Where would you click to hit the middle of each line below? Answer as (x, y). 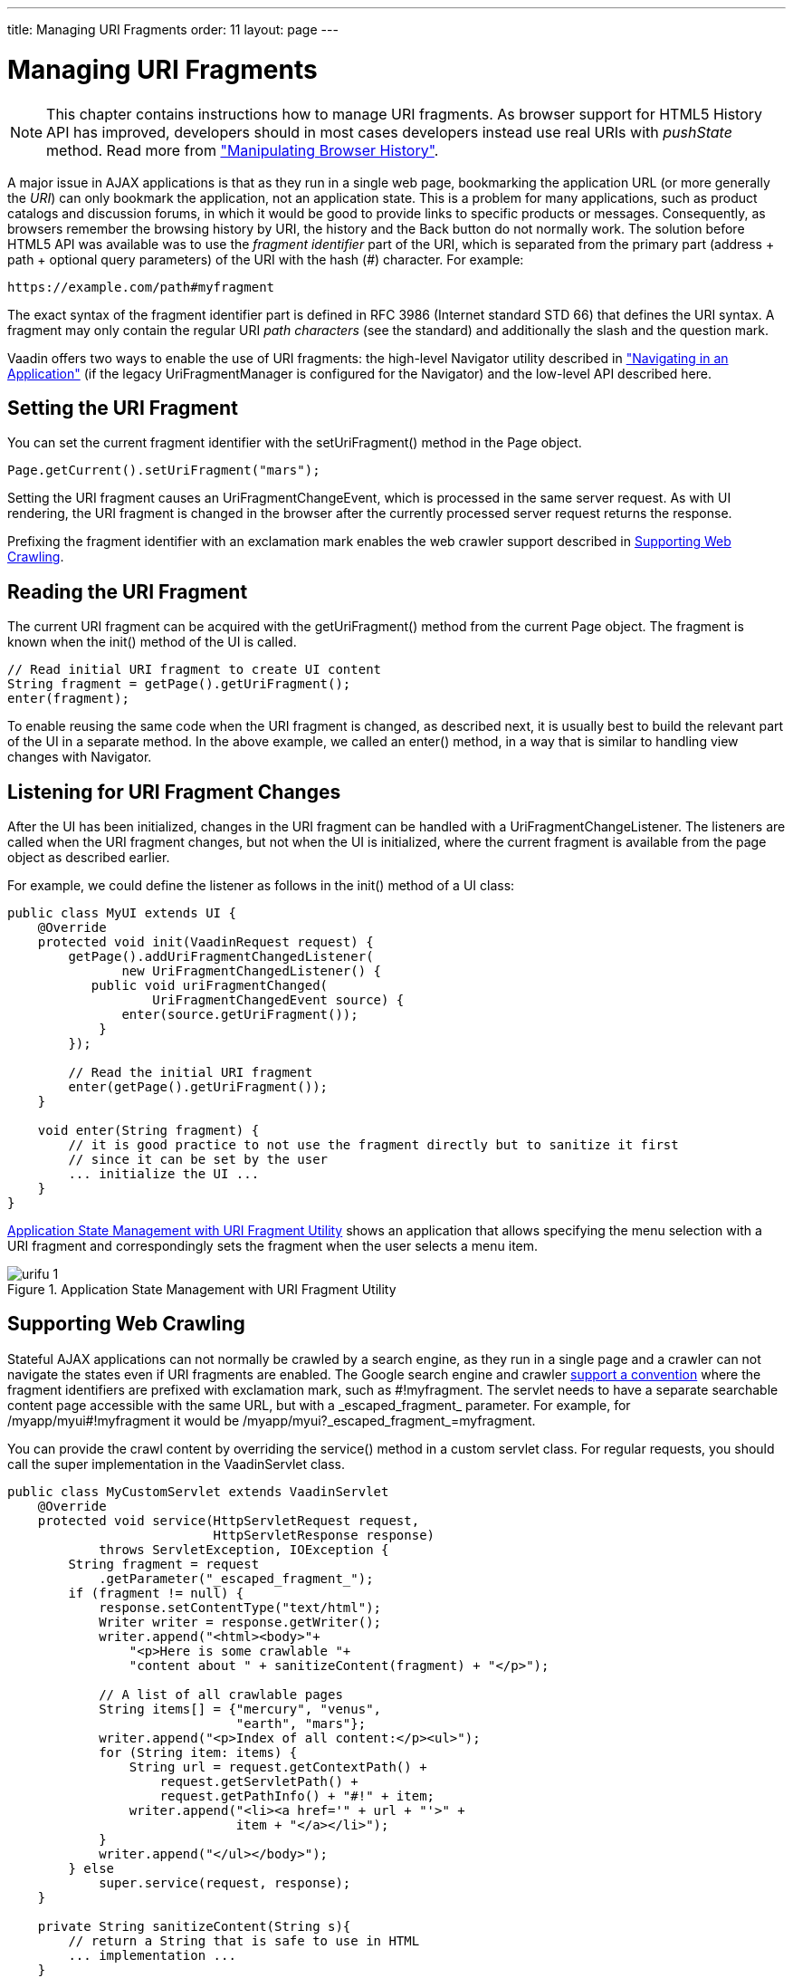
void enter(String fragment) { (148, 1131)
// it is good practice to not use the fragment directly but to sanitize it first (373, 1145)
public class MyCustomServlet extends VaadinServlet (198, 1491)
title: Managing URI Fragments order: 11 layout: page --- (173, 29)
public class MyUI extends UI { (122, 913)
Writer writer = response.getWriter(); (240, 1622)
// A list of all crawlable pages (221, 1694)
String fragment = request (164, 1564)
